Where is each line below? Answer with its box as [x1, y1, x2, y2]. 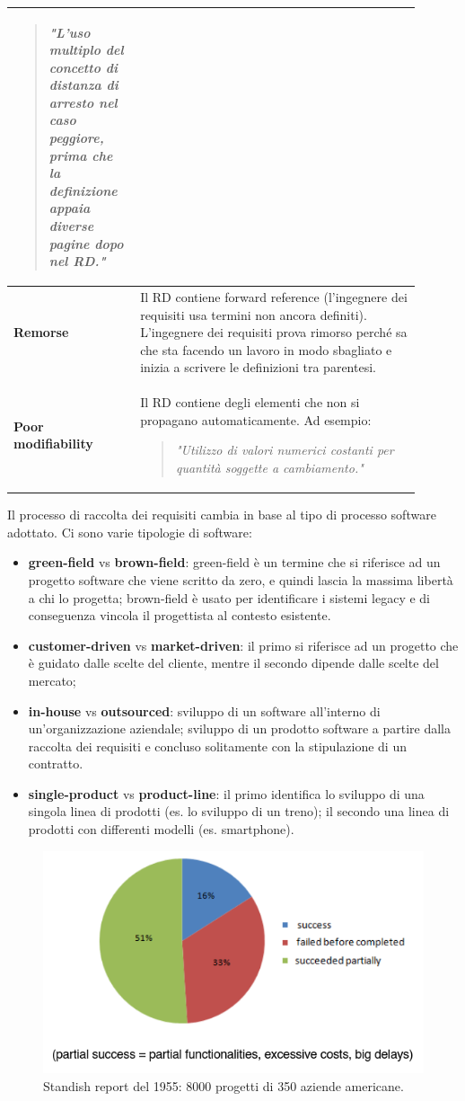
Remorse [13, 323, 69, 342]
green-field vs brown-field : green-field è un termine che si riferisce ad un [28, 553, 441, 572]
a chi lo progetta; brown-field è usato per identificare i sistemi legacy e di [28, 588, 430, 607]
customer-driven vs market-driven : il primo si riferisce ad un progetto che [28, 635, 459, 654]
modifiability [13, 434, 93, 453]
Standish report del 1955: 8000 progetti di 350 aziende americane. [43, 1076, 404, 1095]
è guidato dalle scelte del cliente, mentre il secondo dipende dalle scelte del [28, 653, 439, 672]
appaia [48, 199, 91, 218]
